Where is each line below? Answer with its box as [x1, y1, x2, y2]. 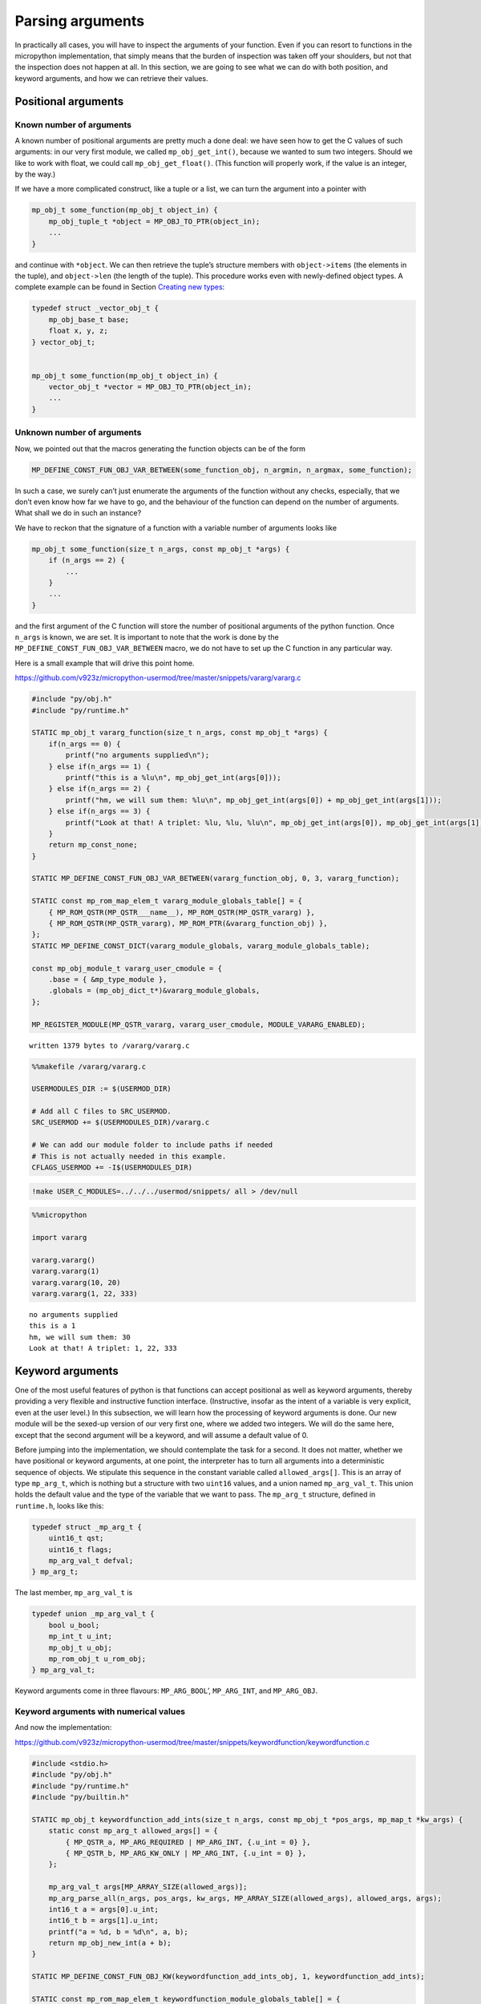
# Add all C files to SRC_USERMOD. [31, 1107, 172, 1116]
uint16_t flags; [48, 1545, 112, 1554]
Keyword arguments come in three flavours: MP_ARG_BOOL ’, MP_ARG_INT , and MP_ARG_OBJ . [14, 1686, 318, 1695]
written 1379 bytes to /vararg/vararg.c [29, 1040, 190, 1050]
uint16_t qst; [48, 1533, 104, 1543]
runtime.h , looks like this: [14, 1501, 104, 1510]
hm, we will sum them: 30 [29, 1332, 131, 1342]
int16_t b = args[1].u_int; [48, 1916, 160, 1925]
